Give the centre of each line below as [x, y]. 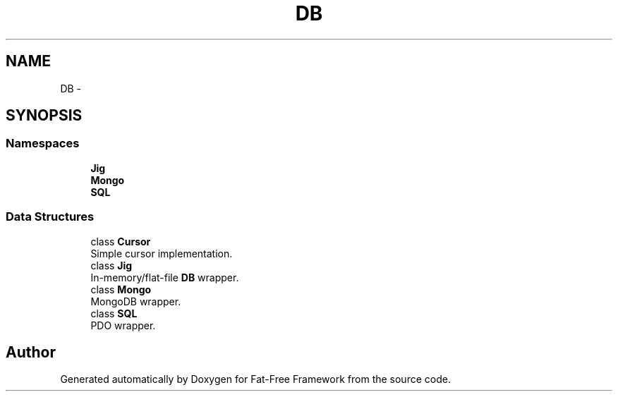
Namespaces [43, 143]
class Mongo [121, 289]
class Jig [111, 265]
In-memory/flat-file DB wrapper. [165, 277]
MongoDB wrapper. [136, 301]
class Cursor [121, 241]
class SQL [114, 313]
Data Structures [50, 217]
